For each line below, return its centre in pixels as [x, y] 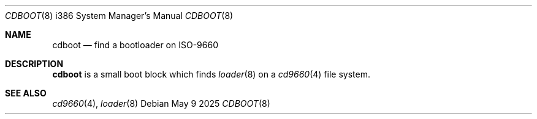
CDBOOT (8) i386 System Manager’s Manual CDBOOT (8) [119, 16]
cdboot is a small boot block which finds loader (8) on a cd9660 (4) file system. [211, 74]
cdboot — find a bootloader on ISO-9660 [135, 45]
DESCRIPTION [34, 64]
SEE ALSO [26, 93]
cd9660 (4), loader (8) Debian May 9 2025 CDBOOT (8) [161, 103]
